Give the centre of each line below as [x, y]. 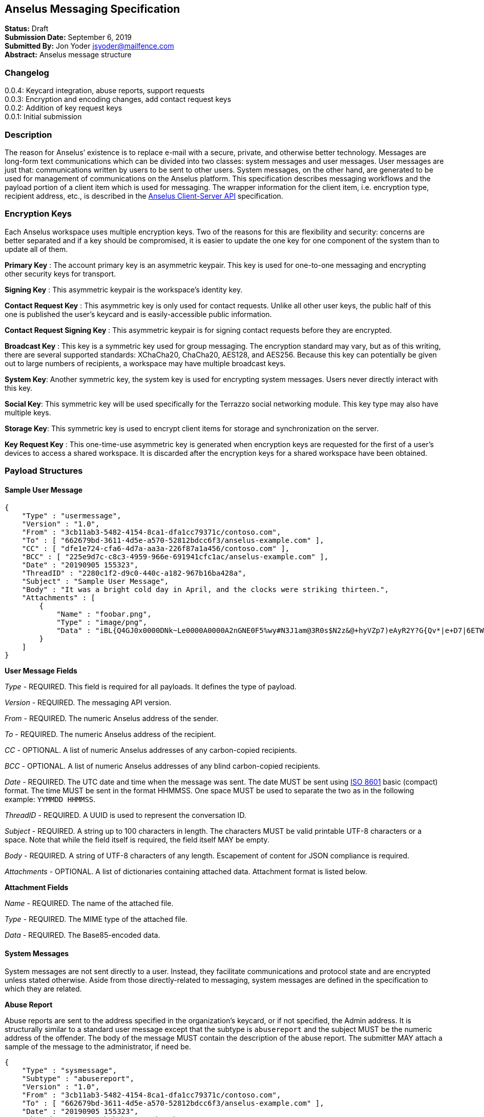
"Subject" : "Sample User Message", [95, 582]
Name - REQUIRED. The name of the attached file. [89, 903]
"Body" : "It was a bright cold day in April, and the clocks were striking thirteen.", [205, 590]
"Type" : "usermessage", [71, 516]
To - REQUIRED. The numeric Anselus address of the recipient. [110, 734]
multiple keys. [28, 412]
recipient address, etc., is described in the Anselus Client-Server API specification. [144, 196]
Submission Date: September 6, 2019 [68, 37]
